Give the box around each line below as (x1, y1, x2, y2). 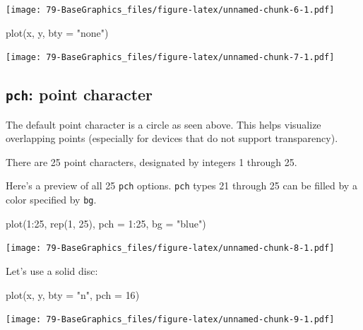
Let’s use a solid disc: (6, 264, 98, 278)
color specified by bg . (6, 192, 97, 207)
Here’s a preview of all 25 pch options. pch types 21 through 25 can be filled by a (6, 178, 357, 193)
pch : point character (6, 83, 153, 105)
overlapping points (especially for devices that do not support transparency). (6, 131, 338, 146)
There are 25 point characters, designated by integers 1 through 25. (6, 154, 297, 169)
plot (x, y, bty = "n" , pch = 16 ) (6, 287, 140, 302)
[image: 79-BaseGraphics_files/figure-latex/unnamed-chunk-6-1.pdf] (6, 5, 335, 15)
